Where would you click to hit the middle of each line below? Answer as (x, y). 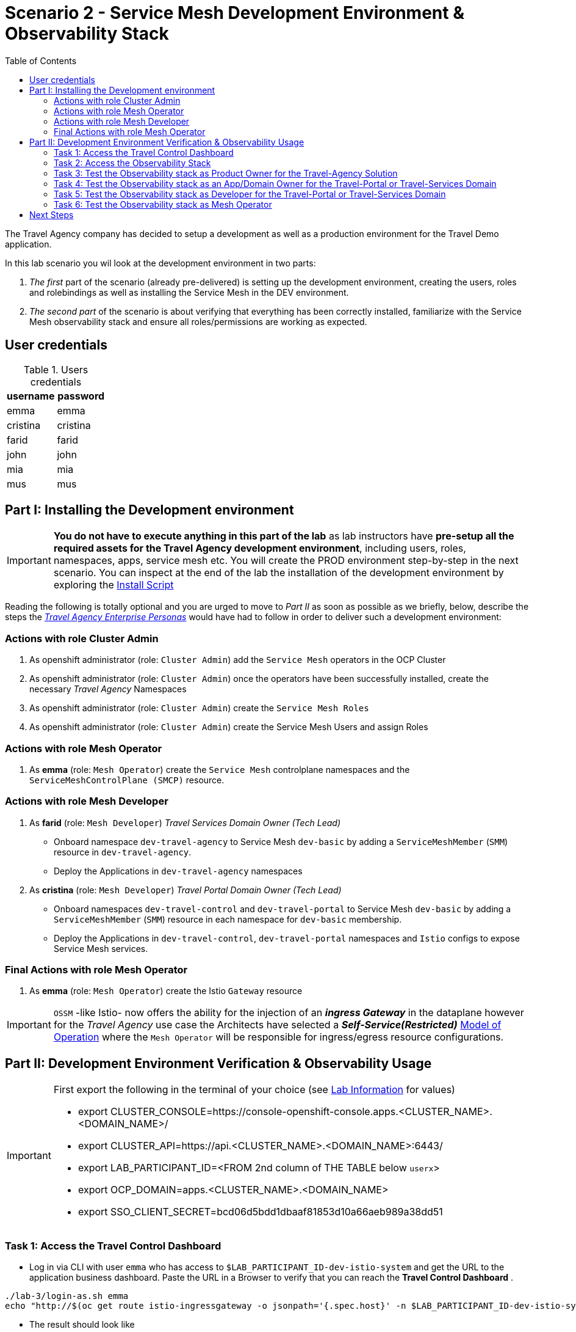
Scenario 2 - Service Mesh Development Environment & (235, 13)
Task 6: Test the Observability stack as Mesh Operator (163, 204)
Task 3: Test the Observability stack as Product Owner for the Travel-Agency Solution (226, 173)
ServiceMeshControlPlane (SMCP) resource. (127, 780)
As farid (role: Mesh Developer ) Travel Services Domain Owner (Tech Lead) (185, 822)
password (81, 396)
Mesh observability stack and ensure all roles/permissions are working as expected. (198, 321)
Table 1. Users (56, 369)
